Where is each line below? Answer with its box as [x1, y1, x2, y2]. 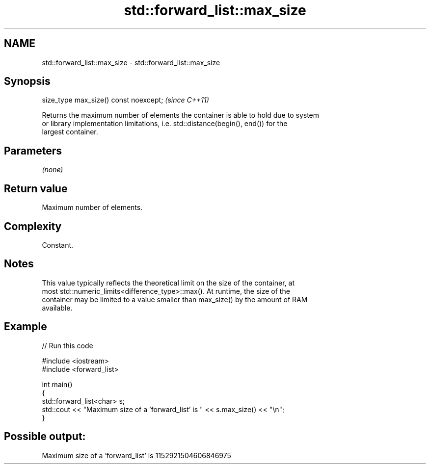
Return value [4, 182, 68, 195]
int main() [42, 380, 73, 389]
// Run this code [42, 341, 93, 350]
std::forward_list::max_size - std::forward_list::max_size [42, 58, 220, 67]
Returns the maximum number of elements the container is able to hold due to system [42, 111, 320, 120]
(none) [42, 165, 63, 174]
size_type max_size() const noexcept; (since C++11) [42, 96, 209, 104]
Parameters [4, 144, 62, 157]
